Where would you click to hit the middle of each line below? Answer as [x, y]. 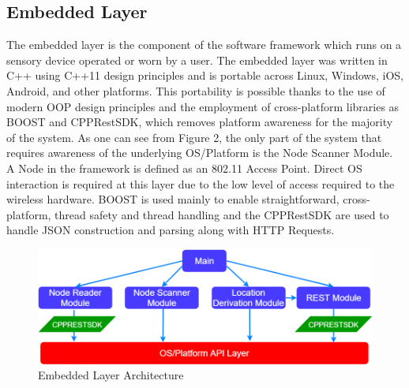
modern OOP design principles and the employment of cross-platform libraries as [203, 106]
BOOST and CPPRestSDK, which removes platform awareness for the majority [200, 122]
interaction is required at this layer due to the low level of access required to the [201, 183]
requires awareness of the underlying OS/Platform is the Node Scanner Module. [200, 153]
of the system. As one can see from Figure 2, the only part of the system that [194, 137]
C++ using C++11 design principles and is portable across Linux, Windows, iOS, [205, 75]
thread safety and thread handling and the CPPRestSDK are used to [222, 214]
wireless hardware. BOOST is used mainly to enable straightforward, [173, 199]
